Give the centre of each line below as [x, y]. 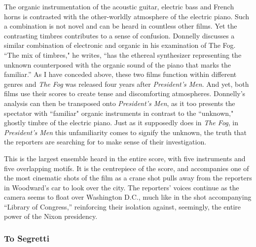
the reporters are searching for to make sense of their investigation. [105, 142]
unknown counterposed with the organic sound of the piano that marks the [118, 64]
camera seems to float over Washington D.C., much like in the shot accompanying [128, 197]
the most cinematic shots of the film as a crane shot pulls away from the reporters [128, 178]
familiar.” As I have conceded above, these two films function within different [120, 74]
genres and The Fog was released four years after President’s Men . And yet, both [127, 84]
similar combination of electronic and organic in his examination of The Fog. [120, 45]
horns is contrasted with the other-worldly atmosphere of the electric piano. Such [127, 16]
